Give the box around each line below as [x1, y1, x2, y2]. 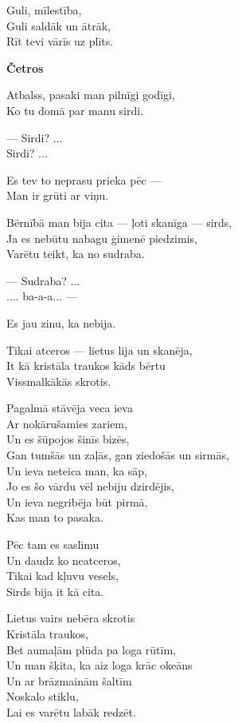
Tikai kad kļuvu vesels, [6, 567, 119, 584]
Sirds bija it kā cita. [6, 582, 104, 599]
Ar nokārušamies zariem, [6, 415, 127, 431]
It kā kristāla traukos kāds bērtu [6, 357, 166, 374]
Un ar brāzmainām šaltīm [6, 672, 132, 689]
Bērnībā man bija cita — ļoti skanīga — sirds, [6, 213, 232, 230]
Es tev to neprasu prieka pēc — [6, 171, 162, 188]
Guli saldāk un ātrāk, [6, 17, 111, 34]
